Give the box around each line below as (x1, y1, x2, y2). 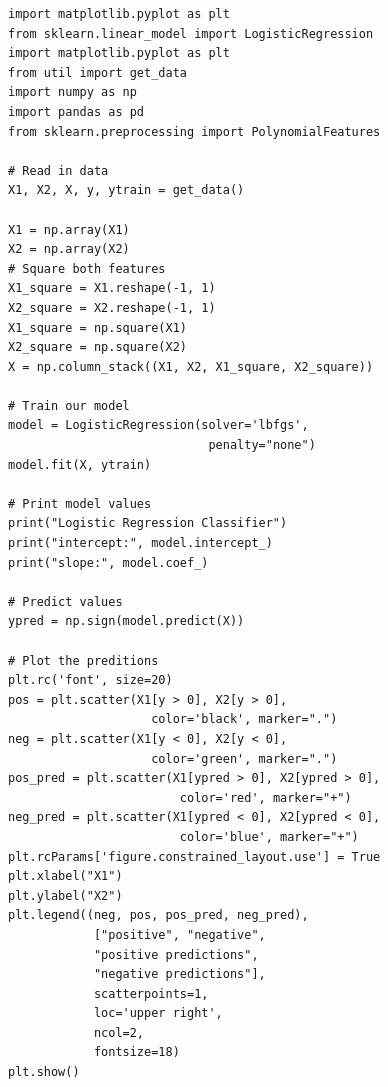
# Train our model (8, 398, 130, 413)
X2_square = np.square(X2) (8, 340, 187, 355)
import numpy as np (8, 85, 137, 100)
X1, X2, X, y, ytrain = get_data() (8, 183, 245, 198)
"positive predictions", (93, 947, 259, 962)
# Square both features (8, 261, 166, 276)
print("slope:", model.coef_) (8, 555, 209, 570)
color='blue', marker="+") (179, 829, 359, 844)
